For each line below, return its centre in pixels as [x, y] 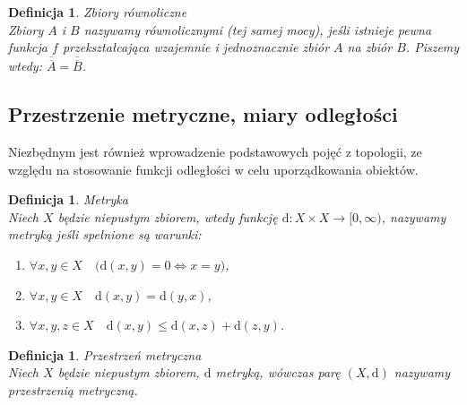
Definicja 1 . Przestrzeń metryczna [105, 354]
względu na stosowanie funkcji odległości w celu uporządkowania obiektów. [213, 169]
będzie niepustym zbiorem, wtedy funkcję [168, 216]
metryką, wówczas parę [278, 372]
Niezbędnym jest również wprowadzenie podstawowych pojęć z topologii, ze [215, 152]
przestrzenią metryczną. [73, 389]
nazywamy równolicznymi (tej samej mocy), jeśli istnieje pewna [258, 29]
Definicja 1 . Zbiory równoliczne [98, 12]
